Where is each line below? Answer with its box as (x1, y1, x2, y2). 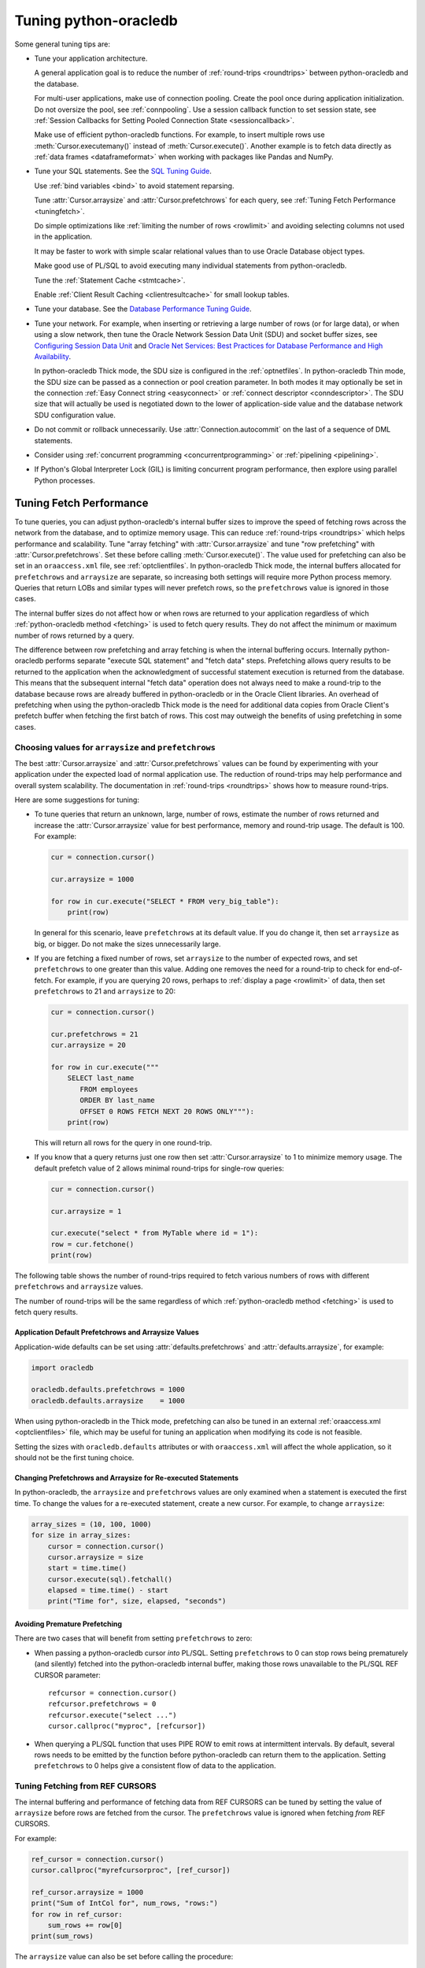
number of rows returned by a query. (14, 631, 135, 640)
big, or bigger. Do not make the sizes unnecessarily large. (34, 939, 221, 949)
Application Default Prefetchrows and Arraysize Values (14, 1327, 200, 1337)
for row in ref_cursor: (31, 1910, 124, 1918)
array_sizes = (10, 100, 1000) (31, 1519, 153, 1529)
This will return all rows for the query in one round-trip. (34, 1138, 213, 1147)
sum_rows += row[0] (47, 1921, 124, 1929)
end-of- (376, 964, 403, 974)
